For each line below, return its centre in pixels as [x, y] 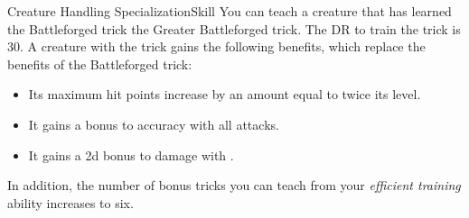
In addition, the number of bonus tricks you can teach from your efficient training [234, 185]
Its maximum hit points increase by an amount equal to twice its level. [225, 94]
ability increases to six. [70, 202]
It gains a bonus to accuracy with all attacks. [154, 124]
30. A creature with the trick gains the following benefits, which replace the [216, 46]
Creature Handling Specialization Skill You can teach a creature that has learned [230, 11]
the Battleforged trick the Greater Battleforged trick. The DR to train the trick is [234, 28]
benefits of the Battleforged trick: [100, 64]
